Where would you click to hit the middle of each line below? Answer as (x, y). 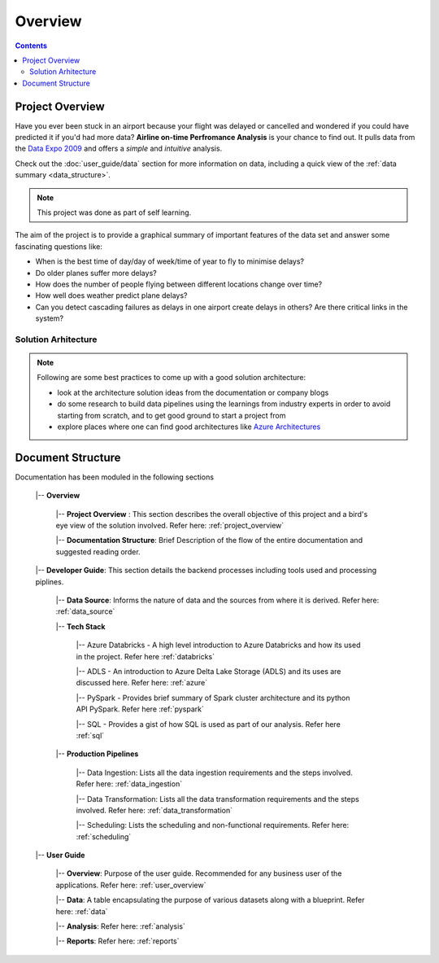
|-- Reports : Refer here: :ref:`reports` (117, 941)
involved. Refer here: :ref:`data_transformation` (154, 810)
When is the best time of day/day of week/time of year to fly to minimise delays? (170, 261)
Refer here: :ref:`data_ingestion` (129, 784)
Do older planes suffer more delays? (96, 273)
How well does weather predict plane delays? (111, 295)
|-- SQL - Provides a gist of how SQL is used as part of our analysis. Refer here (208, 724)
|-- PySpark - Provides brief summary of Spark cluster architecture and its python (213, 698)
